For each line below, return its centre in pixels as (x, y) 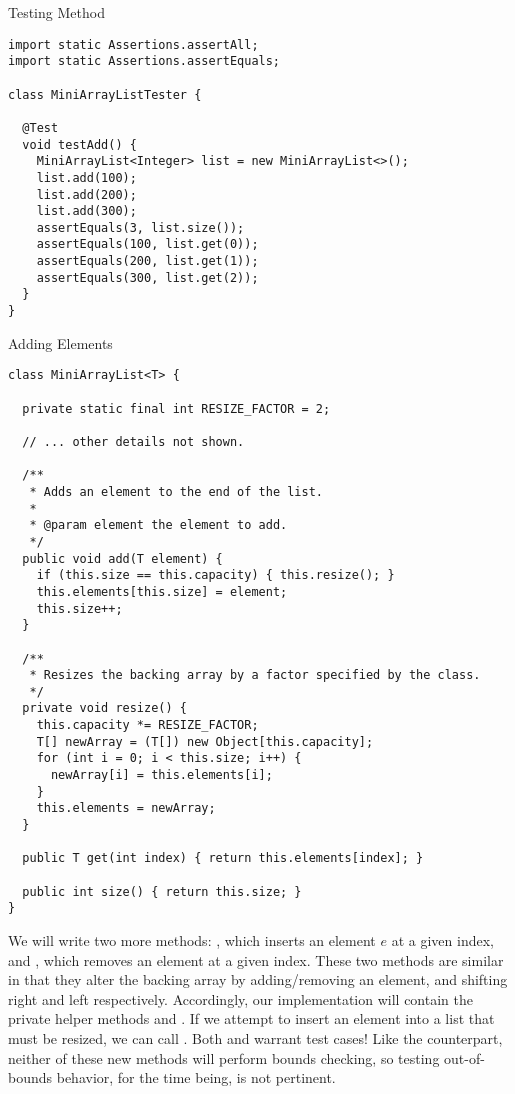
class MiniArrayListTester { (105, 94)
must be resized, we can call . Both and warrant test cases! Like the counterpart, (255, 1037)
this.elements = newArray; (126, 808)
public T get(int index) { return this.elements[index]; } (223, 858)
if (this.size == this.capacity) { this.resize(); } (215, 575)
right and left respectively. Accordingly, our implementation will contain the (240, 998)
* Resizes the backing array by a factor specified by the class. (255, 675)
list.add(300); (86, 211)
